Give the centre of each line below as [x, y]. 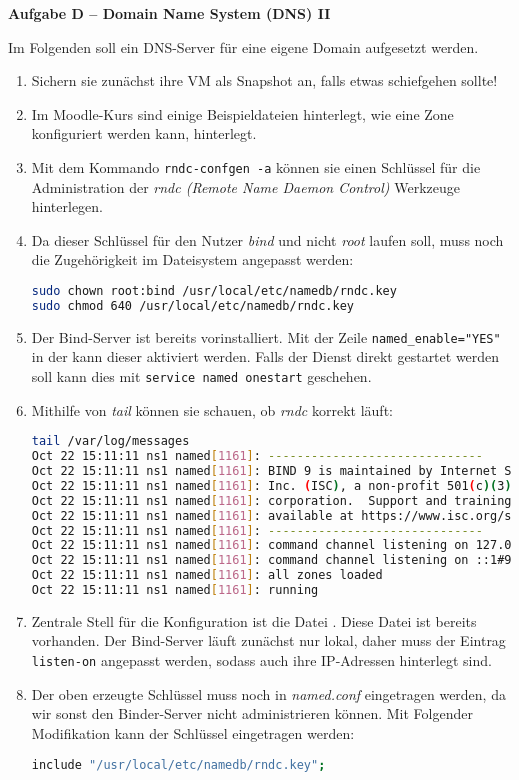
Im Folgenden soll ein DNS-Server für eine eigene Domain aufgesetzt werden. [243, 46]
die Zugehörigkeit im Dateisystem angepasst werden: [192, 259]
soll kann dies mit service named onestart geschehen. [201, 376]
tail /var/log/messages [110, 441]
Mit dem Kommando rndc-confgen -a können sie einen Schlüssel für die [256, 166]
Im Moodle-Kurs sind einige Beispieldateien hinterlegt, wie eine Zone [242, 113]
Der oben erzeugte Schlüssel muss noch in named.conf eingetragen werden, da [268, 693]
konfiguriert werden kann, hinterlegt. [144, 133]
